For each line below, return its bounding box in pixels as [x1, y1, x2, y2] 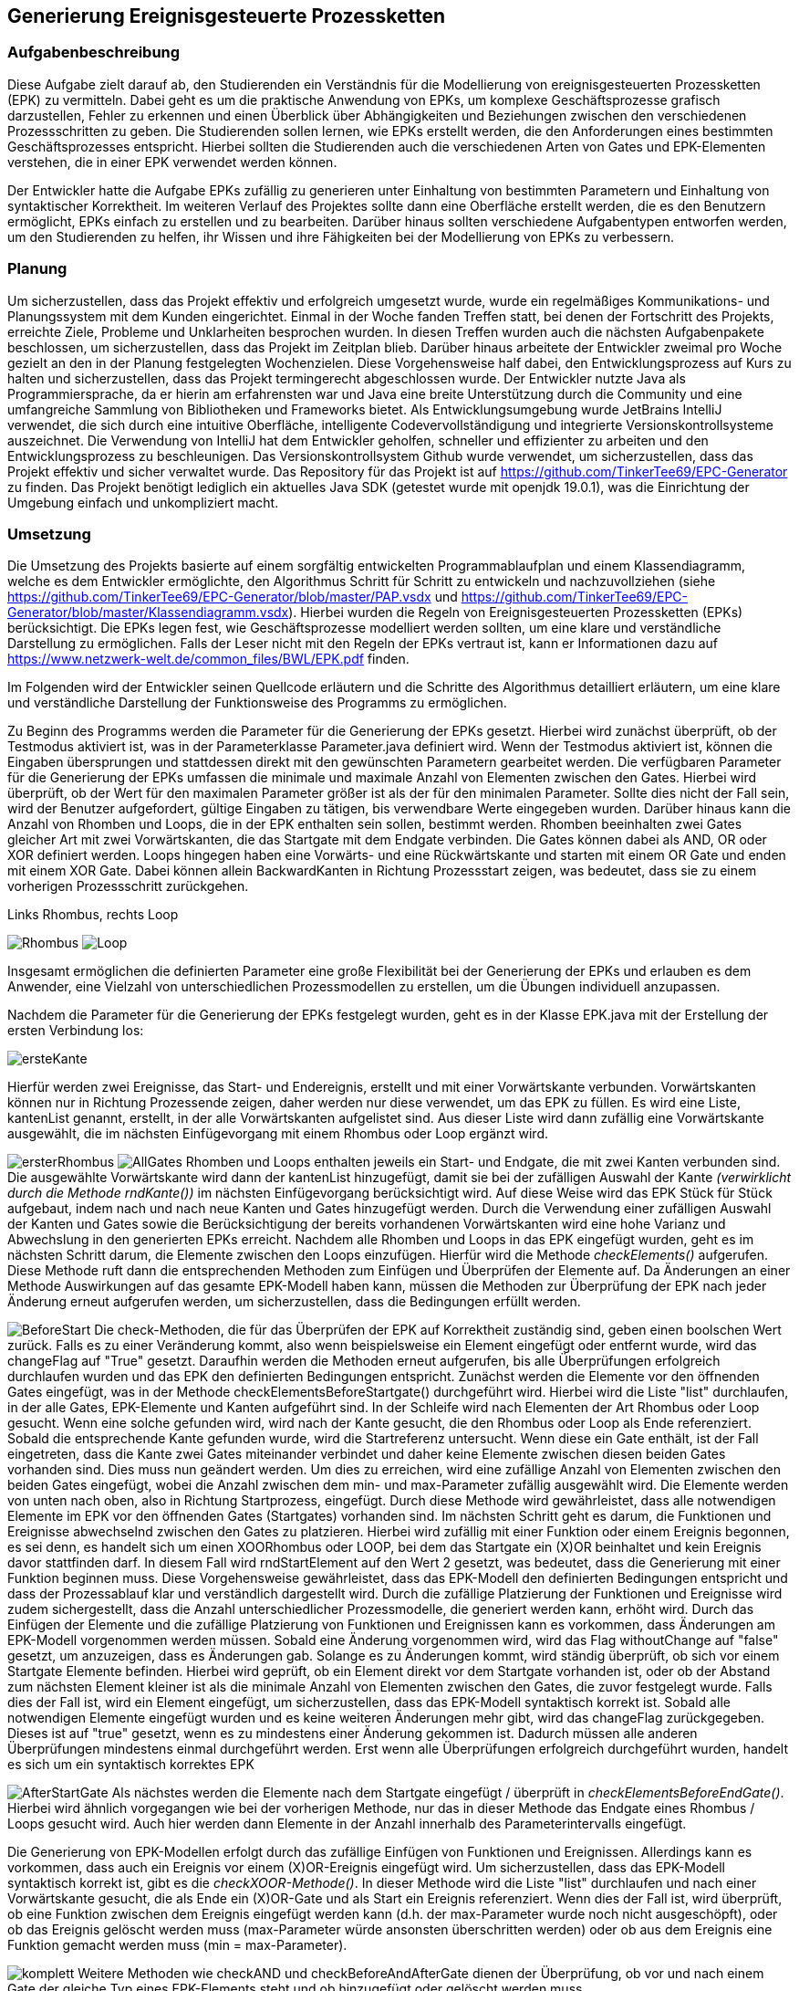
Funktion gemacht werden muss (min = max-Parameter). [7, 1937, 348, 1954]
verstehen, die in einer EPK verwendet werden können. [7, 153, 337, 170]
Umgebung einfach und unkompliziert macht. [7, 494, 279, 510]
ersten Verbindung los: [7, 1022, 144, 1039]
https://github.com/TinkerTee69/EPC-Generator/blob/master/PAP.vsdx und [7, 589, 458, 605]
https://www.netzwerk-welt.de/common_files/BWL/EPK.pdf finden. [7, 651, 410, 667]
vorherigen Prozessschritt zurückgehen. [7, 878, 249, 895]
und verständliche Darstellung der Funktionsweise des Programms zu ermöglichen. [7, 695, 507, 711]
